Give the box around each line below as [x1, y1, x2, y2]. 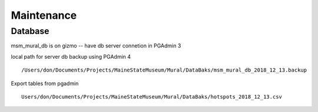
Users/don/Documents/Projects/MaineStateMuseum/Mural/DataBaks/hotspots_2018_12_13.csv [21, 93, 283, 100]
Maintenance [11, 9, 77, 22]
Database [11, 26, 49, 36]
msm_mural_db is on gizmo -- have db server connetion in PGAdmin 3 [11, 42, 181, 49]
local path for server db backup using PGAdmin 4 [11, 53, 131, 60]
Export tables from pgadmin [11, 80, 79, 87]
